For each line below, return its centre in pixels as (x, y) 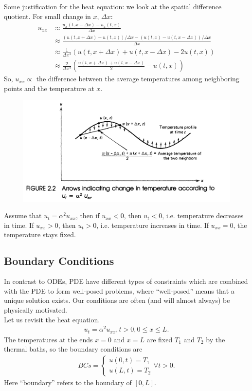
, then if (88, 215)
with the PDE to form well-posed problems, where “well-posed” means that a (119, 290)
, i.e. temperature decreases (203, 215)
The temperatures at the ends (48, 339)
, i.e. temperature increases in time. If (153, 225)
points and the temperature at (49, 88)
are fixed (160, 339)
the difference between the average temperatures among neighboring (138, 79)
